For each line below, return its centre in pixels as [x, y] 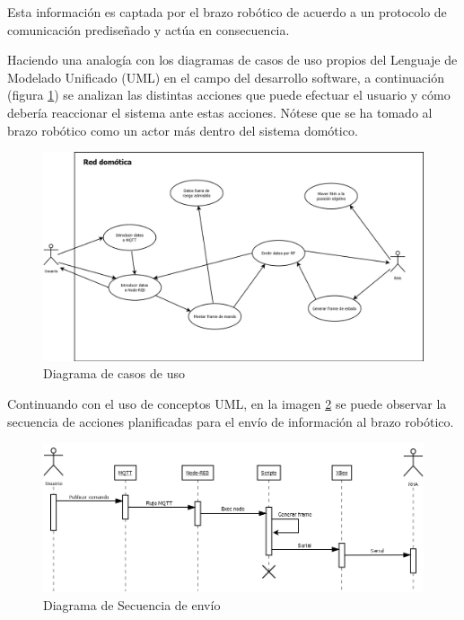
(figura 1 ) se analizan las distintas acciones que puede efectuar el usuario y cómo [229, 95]
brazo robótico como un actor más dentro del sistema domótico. [183, 130]
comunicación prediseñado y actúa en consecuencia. [149, 29]
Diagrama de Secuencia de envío [132, 604]
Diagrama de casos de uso [114, 373]
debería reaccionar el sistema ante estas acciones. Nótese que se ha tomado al [220, 112]
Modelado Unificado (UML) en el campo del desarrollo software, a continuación [226, 77]
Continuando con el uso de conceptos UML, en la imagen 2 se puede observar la [227, 404]
